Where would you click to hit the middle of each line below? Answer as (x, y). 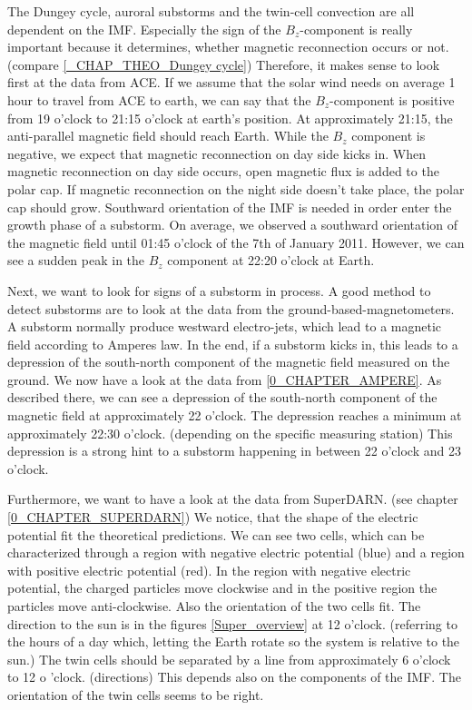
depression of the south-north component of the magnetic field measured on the (229, 362)
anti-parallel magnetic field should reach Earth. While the (168, 136)
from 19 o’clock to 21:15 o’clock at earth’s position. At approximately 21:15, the (230, 118)
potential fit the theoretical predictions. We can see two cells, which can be (216, 534)
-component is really (356, 29)
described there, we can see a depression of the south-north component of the (222, 397)
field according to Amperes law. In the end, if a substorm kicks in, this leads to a (233, 344)
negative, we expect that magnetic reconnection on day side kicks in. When (216, 153)
